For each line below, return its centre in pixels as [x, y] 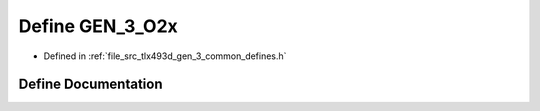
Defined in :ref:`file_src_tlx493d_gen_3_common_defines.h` [165, 56]
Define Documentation [90, 84]
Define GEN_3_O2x [98, 26]
